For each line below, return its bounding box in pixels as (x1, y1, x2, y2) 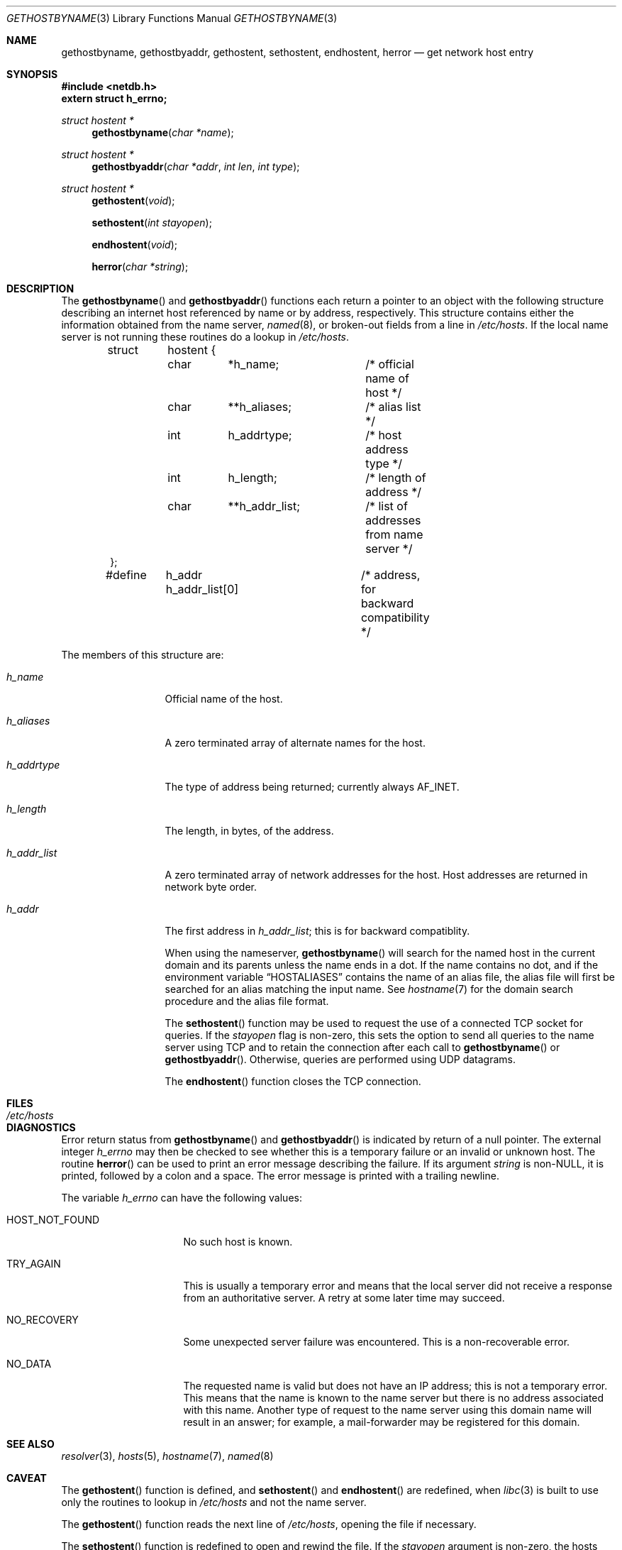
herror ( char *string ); (91, 260, 189, 273)
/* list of (365, 499, 408, 513)
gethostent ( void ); (91, 194, 175, 207)
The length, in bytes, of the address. (165, 825, 334, 837)
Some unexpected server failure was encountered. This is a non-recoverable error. (183, 1336, 570, 1348)
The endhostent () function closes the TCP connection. (165, 1075, 421, 1087)
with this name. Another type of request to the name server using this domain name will (183, 1404, 592, 1416)
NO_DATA (6, 1358, 52, 1370)
